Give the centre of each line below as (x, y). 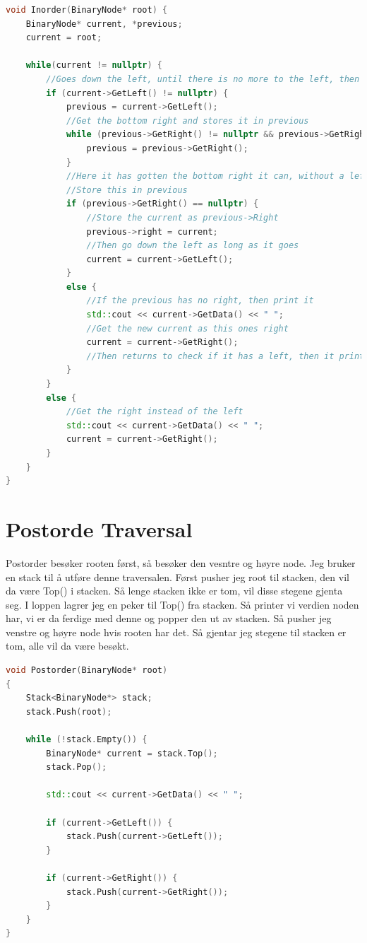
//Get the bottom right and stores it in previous (187, 121)
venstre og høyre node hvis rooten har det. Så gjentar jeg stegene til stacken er (176, 632)
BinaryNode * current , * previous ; (104, 24)
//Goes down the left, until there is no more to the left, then (203, 79)
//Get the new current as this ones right (187, 328)
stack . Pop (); (77, 767)
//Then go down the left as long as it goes (193, 246)
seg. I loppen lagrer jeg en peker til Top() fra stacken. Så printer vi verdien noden (182, 604)
